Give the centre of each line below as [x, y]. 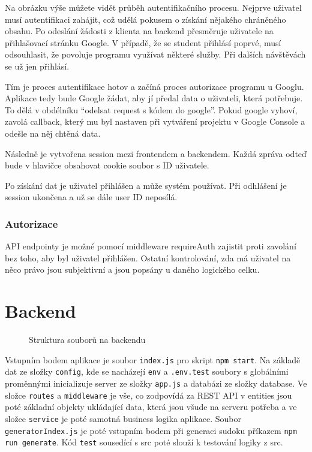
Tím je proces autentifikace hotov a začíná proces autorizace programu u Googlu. [154, 86]
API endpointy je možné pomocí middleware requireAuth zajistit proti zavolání [151, 246]
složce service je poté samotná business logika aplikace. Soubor [123, 418]
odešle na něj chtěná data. [53, 133]
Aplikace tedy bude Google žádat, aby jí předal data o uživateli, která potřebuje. [154, 98]
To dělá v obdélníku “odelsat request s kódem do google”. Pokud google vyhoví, [151, 109]
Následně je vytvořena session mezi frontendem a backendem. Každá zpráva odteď [156, 153]
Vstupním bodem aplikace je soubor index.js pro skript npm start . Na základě [153, 359]
